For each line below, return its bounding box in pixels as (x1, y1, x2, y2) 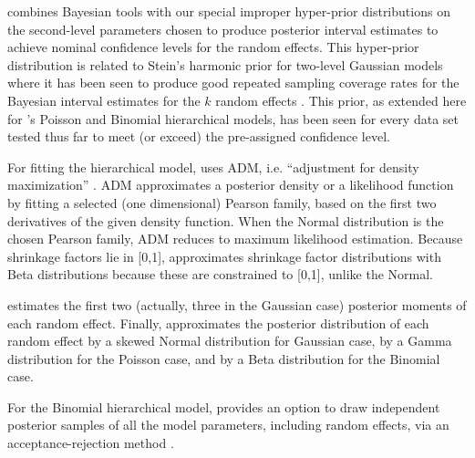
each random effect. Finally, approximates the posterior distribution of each (7, 313, 429, 332)
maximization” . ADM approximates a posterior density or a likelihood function (7, 175, 454, 194)
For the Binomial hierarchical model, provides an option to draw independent (7, 397, 440, 416)
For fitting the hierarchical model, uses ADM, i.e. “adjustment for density (7, 157, 419, 176)
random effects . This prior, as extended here (215, 90, 467, 109)
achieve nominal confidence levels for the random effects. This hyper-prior (7, 37, 419, 57)
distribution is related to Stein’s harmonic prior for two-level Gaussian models (7, 55, 443, 74)
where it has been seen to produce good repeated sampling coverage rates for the (7, 73, 460, 92)
